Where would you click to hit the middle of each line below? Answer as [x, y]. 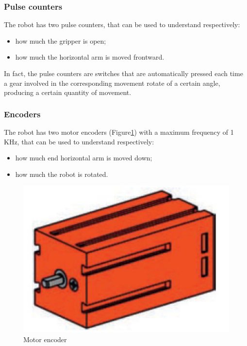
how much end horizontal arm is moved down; [84, 158]
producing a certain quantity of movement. [68, 92]
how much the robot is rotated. [62, 174]
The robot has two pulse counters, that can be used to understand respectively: [122, 24]
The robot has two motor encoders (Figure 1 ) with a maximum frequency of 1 [119, 132]
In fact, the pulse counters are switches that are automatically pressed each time [123, 73]
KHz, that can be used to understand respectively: [79, 141]
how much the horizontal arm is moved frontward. [90, 57]
